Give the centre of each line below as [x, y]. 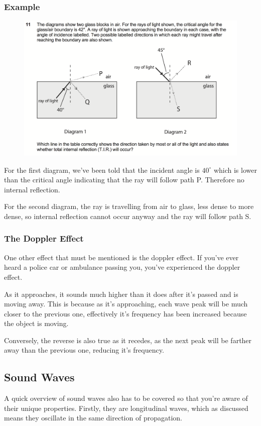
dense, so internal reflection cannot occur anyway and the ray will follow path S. [128, 216]
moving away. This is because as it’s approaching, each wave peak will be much [126, 304]
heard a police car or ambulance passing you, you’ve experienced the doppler [122, 267]
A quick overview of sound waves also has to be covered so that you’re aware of [126, 398]
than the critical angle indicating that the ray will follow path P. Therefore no [124, 180]
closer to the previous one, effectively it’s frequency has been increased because [125, 313]
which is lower [235, 170]
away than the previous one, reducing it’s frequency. [84, 350]
